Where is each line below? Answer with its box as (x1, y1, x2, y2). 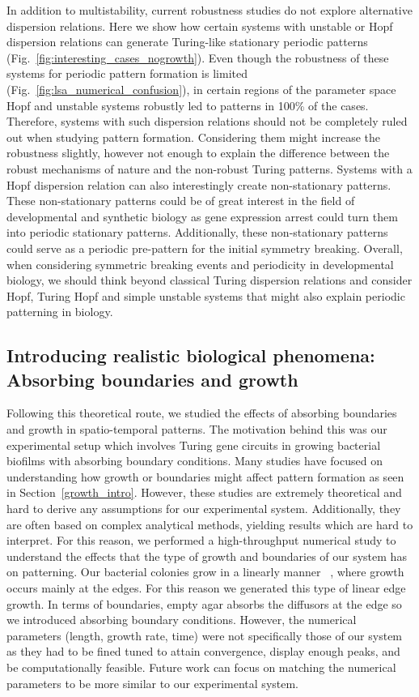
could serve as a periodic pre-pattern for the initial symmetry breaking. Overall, (6, 239, 403, 256)
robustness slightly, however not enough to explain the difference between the (6, 144, 390, 161)
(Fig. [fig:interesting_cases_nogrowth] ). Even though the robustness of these (6, 49, 389, 66)
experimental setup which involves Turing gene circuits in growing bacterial (6, 436, 381, 453)
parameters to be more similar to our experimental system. (6, 674, 299, 691)
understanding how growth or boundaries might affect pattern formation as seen (6, 468, 404, 485)
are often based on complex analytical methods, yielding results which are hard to (6, 515, 413, 532)
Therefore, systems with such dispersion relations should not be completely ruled (6, 113, 408, 130)
